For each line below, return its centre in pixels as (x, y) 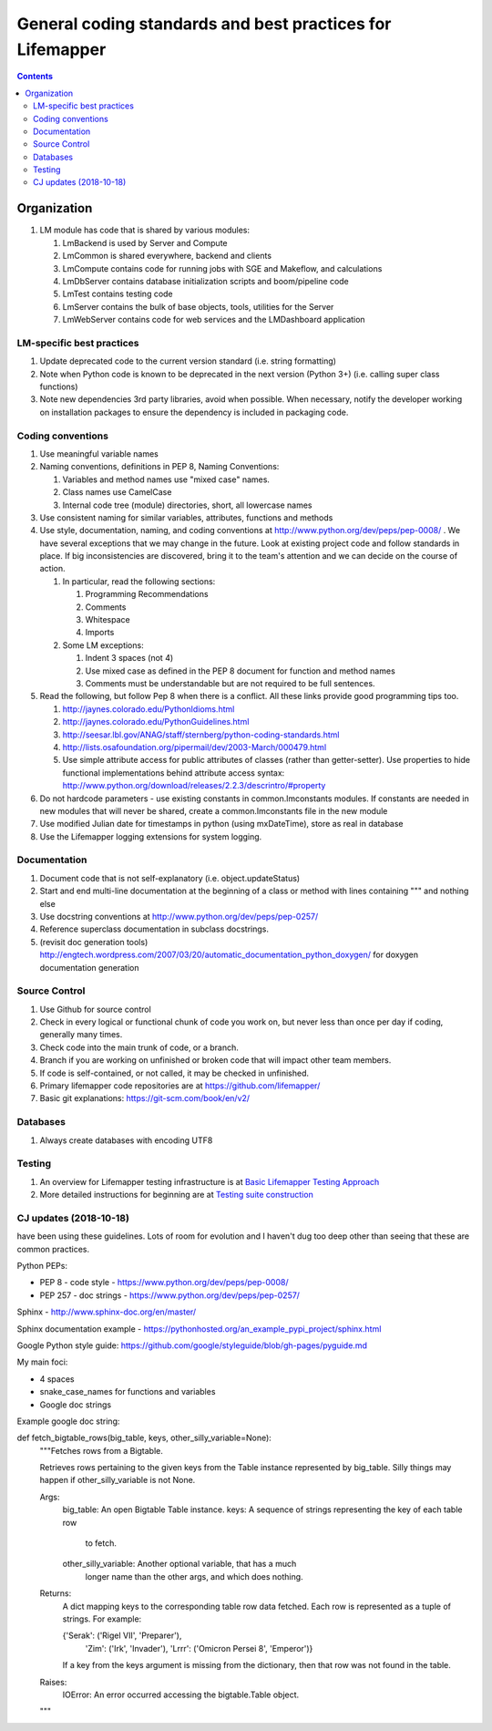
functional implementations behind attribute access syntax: (174, 773)
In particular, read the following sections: (139, 581)
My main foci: (42, 1362)
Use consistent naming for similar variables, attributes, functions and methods (186, 517)
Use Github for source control (96, 1009)
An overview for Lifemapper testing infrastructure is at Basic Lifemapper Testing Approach (210, 1181)
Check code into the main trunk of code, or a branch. (139, 1047)
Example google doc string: (68, 1421)
